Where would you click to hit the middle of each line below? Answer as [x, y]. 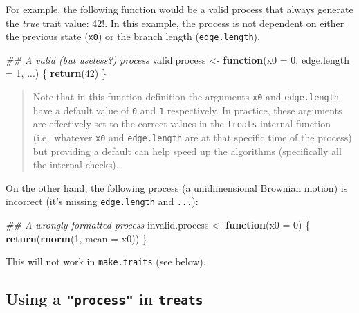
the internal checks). [76, 164]
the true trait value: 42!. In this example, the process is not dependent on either [175, 23]
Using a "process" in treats [104, 299]
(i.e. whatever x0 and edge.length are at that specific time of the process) [192, 137]
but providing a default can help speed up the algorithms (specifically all [187, 151]
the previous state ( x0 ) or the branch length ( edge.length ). [133, 36]
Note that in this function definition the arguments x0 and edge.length [186, 97]
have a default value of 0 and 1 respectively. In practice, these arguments [187, 110]
